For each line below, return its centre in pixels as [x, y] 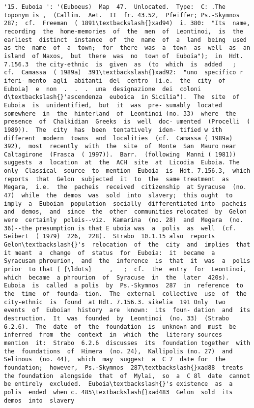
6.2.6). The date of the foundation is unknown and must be [120, 327]
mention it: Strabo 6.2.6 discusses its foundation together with [127, 343]
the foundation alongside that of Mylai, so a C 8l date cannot [127, 376]
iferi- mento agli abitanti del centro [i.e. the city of [115, 80]
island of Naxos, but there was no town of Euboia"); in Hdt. [124, 56]
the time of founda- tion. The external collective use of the [125, 294]
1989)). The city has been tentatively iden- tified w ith [113, 130]
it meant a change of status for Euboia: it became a [110, 253]
